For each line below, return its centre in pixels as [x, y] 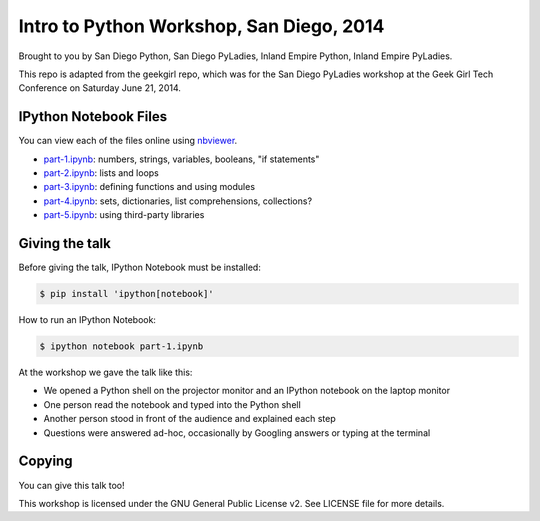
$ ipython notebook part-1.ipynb [121, 346]
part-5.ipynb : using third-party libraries [124, 215]
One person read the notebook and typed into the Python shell [172, 404]
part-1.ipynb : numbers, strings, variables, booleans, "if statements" [181, 159]
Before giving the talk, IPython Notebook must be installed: [140, 267]
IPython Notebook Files [93, 116]
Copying [45, 461]
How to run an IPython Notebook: [87, 320]
